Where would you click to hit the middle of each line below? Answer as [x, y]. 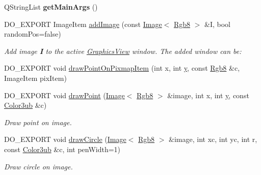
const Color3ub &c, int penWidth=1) [62, 149]
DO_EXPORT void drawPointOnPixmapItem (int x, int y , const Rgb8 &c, [122, 68]
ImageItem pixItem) [35, 78]
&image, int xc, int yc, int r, [213, 139]
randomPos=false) [33, 34]
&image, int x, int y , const [208, 95]
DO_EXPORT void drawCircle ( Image [65, 139]
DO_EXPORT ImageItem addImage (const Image [83, 24]
